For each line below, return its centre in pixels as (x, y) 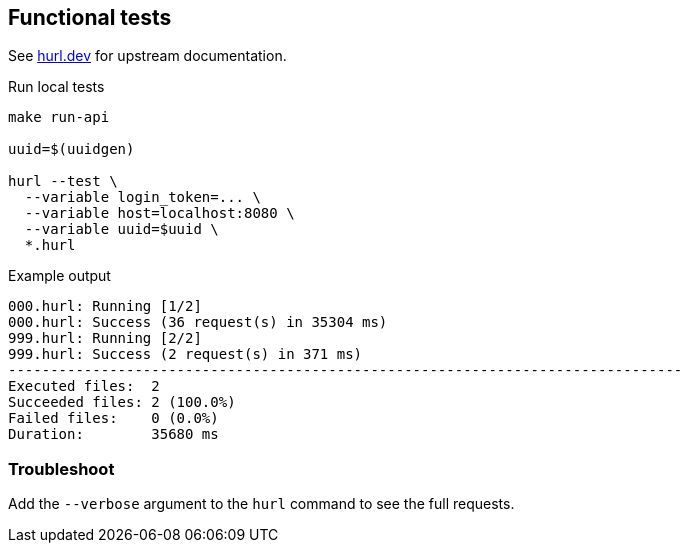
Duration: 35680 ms (113, 434)
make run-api (59, 117)
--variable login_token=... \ (142, 197)
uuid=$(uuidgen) (71, 149)
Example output (59, 276)
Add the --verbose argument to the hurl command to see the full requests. (261, 504)
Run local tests (56, 87)
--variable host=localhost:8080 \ (159, 213)
